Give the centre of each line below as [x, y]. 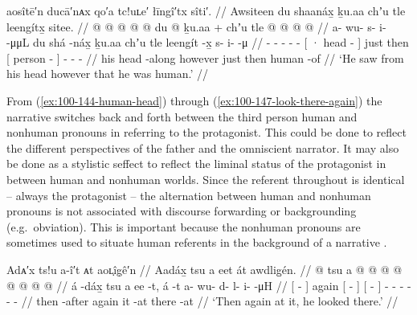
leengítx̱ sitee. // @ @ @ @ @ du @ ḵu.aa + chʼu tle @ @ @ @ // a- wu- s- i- [196, 26]
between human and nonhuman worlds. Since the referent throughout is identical [206, 179]
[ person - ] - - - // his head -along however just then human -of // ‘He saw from [205, 57]
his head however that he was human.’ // [108, 74]
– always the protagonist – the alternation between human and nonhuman [189, 195]
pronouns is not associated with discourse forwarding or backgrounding [182, 211]
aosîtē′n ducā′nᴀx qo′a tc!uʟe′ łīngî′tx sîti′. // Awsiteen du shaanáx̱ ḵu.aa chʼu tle [206, 10]
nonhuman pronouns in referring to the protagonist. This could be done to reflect [206, 132]
